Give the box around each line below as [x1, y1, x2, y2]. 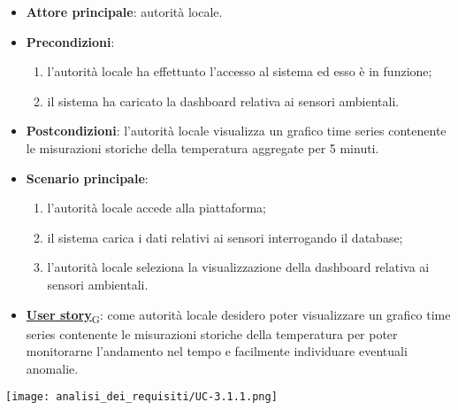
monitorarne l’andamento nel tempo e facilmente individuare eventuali [26, 342, 408, 360]
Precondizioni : [26, 32, 115, 50]
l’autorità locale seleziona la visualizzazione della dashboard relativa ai [47, 258, 430, 276]
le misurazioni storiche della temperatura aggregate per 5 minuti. [26, 138, 379, 157]
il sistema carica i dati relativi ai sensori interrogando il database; [47, 228, 403, 246]
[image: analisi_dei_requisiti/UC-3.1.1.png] [5, 391, 278, 404]
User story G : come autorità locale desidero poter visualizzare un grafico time [26, 305, 451, 326]
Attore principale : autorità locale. [26, 3, 223, 20]
